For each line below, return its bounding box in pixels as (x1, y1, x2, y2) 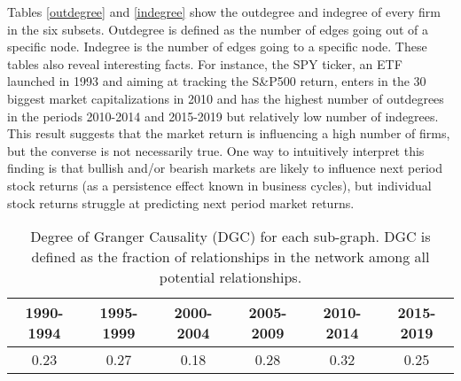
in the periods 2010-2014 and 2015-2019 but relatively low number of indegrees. (7, 106, 439, 125)
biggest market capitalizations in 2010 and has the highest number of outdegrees (7, 89, 444, 107)
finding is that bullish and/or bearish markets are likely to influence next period (7, 159, 442, 177)
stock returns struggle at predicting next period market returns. (7, 193, 355, 212)
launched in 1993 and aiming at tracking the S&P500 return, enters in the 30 (7, 72, 426, 90)
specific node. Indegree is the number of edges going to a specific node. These (7, 37, 427, 56)
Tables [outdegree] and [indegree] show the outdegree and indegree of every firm (7, 3, 441, 20)
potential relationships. (159, 267, 302, 288)
